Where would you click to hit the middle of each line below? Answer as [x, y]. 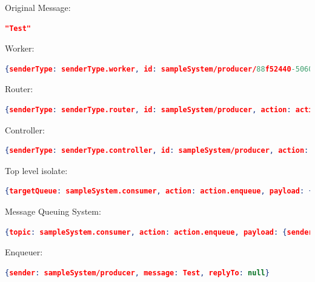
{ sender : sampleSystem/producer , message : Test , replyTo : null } [137, 273]
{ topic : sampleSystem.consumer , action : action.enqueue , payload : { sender [159, 232]
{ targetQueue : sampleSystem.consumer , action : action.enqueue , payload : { [159, 191]
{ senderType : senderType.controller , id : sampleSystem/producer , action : [157, 151]
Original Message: [38, 7]
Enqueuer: [24, 252]
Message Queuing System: [53, 211]
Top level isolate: [36, 170]
